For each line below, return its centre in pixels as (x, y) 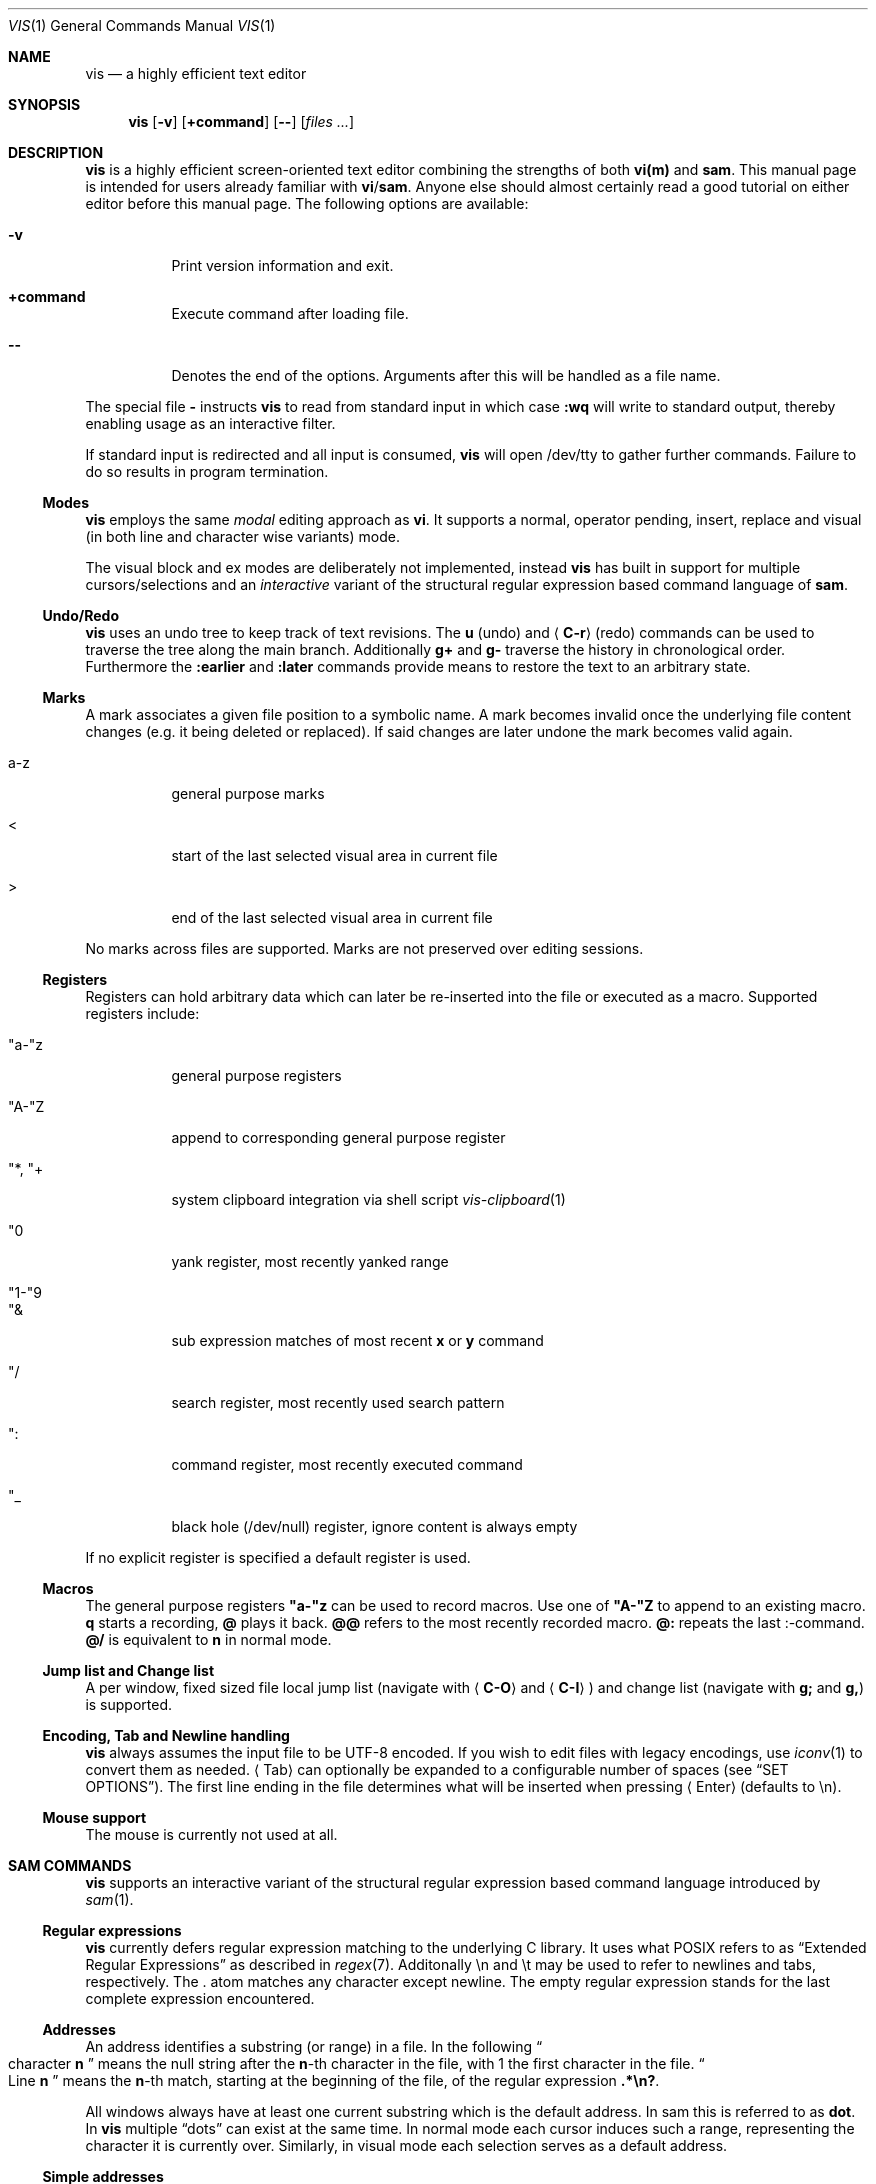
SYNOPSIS (44, 104)
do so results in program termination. (207, 471)
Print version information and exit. (282, 265)
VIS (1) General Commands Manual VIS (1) (142, 25)
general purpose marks (248, 793)
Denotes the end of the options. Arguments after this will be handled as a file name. (446, 375)
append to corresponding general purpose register (338, 1137)
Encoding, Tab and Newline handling (166, 1735)
